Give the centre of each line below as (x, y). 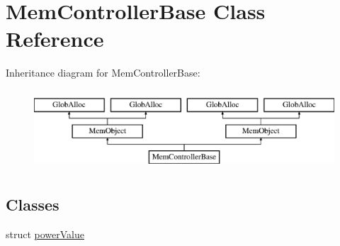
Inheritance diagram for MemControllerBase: (103, 73)
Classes (33, 205)
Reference (55, 39)
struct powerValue (45, 234)
